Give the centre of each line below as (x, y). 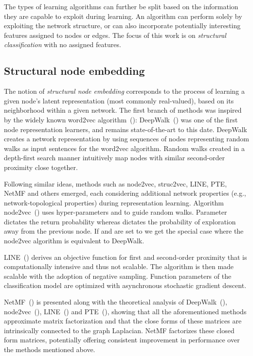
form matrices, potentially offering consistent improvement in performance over (122, 340)
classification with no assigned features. (63, 44)
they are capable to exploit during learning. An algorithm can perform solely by (123, 16)
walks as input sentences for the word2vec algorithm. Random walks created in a (124, 148)
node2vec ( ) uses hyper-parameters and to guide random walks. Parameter (116, 212)
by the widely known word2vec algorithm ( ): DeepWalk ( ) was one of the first (121, 119)
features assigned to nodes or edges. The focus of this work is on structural (115, 35)
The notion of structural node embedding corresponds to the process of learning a (125, 91)
